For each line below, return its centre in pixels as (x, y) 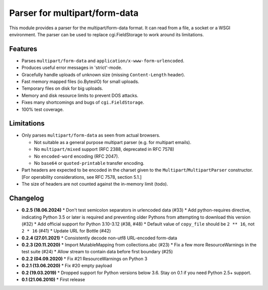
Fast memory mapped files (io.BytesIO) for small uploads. (80, 81)
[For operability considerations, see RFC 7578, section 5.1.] (82, 177)
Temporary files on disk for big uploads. (63, 88)
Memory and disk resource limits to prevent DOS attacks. (80, 95)
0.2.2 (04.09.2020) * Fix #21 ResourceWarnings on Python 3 (84, 259)
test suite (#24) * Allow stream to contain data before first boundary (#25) (97, 252)
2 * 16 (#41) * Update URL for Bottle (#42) (66, 231)
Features (23, 49)
